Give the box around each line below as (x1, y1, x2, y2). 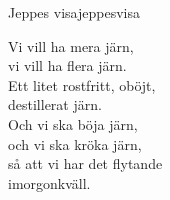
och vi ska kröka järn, (8, 133, 142, 154)
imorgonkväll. (8, 172, 91, 193)
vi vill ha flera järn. (8, 55, 127, 76)
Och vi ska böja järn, (8, 113, 138, 134)
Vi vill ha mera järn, (8, 35, 134, 56)
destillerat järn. (8, 94, 102, 115)
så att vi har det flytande (8, 153, 163, 174)
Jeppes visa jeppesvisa (8, 2, 140, 22)
